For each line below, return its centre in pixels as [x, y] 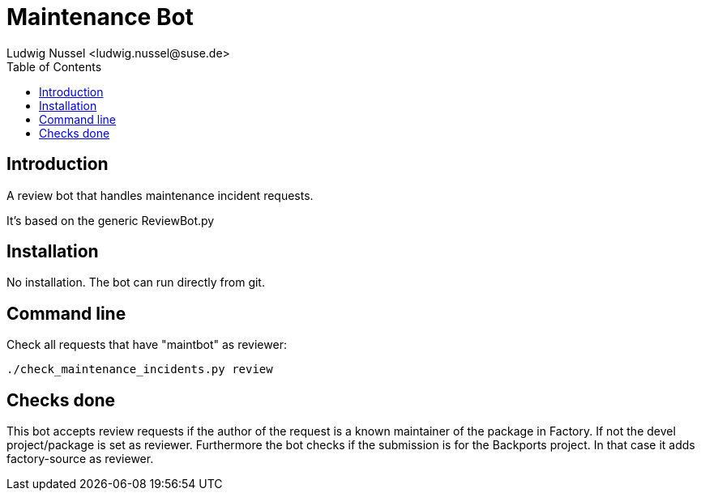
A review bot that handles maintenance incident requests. [160, 195]
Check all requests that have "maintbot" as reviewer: [147, 345]
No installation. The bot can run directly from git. [136, 282]
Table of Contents [54, 66]
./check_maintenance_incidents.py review [140, 370]
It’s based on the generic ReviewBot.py [111, 220]
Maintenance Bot [100, 17]
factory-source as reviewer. [80, 459]
